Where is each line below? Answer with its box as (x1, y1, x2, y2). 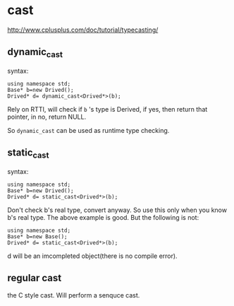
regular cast (7, 272, 62, 284)
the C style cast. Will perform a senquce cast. (7, 290, 140, 299)
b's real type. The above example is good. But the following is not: (7, 213, 199, 221)
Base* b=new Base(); (7, 233, 68, 240)
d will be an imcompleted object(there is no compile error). (7, 252, 178, 260)
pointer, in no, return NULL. (7, 112, 87, 121)
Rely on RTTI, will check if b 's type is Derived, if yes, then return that (7, 105, 208, 113)
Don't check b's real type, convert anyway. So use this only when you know (7, 206, 228, 214)
